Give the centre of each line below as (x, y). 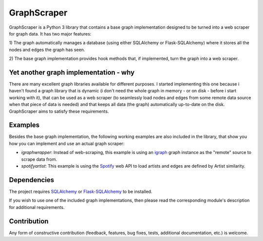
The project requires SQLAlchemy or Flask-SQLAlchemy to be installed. (81, 191)
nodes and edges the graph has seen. (47, 50)
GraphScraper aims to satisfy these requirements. (59, 111)
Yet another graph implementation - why (72, 72)
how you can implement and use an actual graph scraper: (67, 143)
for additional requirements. (37, 207)
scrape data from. (39, 159)
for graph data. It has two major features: (50, 34)
